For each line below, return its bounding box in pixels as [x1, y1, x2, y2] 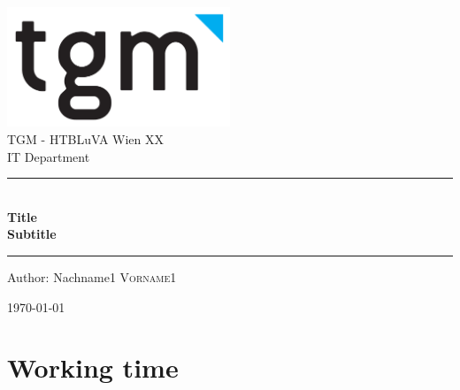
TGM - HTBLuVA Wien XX [7, 129, 165, 148]
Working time [7, 349, 179, 386]
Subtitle [7, 225, 57, 243]
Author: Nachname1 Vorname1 [7, 267, 177, 286]
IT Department [7, 147, 90, 165]
